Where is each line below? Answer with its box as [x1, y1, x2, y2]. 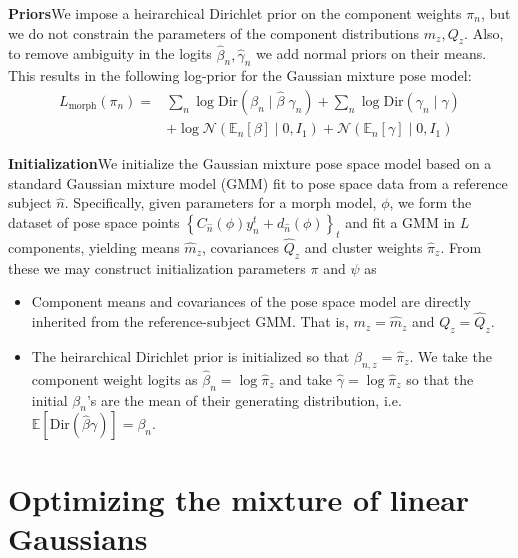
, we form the [389, 192, 472, 213]
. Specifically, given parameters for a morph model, [64, 192, 377, 213]
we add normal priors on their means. [255, 43, 487, 64]
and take [279, 368, 333, 389]
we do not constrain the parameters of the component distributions [8, 22, 420, 43]
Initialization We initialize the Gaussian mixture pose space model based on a [8, 153, 492, 174]
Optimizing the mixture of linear [8, 478, 470, 519]
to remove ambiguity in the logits [8, 43, 212, 64]
